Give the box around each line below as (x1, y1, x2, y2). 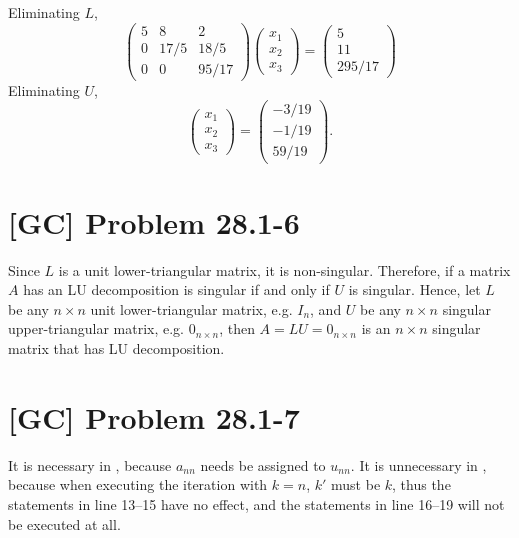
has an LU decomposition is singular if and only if (23, 279, 330, 300)
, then (219, 318, 255, 339)
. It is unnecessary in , (350, 454, 487, 475)
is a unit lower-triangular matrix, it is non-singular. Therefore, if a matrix (58, 259, 511, 280)
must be (331, 474, 381, 495)
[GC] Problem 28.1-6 (8, 201, 300, 242)
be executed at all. (8, 513, 121, 534)
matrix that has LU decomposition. (8, 338, 225, 358)
